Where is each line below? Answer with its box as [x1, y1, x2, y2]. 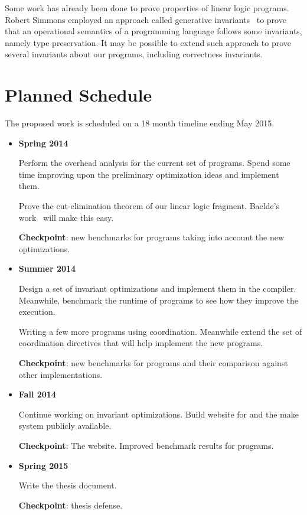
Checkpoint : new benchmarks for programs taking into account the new [18, 231, 284, 243]
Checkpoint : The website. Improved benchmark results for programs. [18, 439, 274, 451]
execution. [18, 305, 55, 318]
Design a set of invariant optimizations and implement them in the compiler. [18, 282, 296, 295]
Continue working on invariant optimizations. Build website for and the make [18, 408, 299, 420]
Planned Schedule [5, 83, 152, 107]
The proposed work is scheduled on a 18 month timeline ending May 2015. [5, 117, 275, 129]
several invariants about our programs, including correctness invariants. [5, 48, 263, 60]
